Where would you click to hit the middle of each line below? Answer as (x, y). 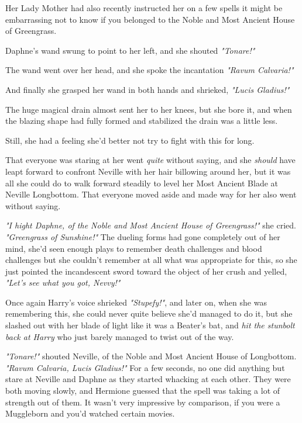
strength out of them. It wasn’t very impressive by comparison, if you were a (143, 402)
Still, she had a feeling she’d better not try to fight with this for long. (130, 140)
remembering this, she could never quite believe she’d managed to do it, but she (149, 313)
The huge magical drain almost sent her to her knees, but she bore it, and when (149, 109)
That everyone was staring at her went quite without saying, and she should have (150, 160)
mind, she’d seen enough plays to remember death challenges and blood (134, 248)
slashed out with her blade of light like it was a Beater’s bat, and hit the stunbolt (150, 325)
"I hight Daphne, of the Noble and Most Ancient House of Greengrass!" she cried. (151, 225)
